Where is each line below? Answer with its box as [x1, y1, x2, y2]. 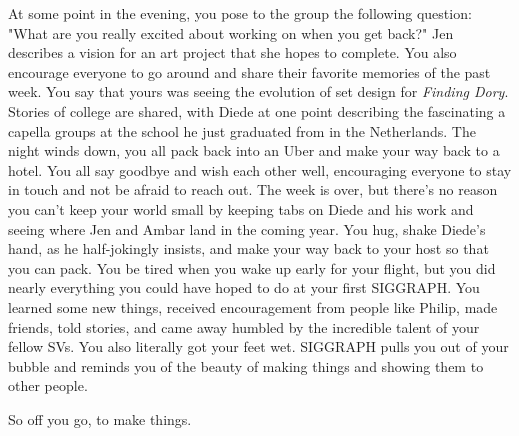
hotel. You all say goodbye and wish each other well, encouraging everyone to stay [8, 159, 512, 180]
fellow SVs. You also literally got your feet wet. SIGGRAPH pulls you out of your [8, 336, 509, 357]
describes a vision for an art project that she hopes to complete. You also [8, 42, 457, 63]
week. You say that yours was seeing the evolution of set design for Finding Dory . [8, 81, 509, 102]
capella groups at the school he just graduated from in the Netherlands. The [8, 120, 476, 141]
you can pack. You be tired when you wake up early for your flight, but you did [8, 257, 496, 278]
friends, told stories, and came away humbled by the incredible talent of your [8, 316, 480, 337]
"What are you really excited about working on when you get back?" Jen [8, 22, 454, 43]
